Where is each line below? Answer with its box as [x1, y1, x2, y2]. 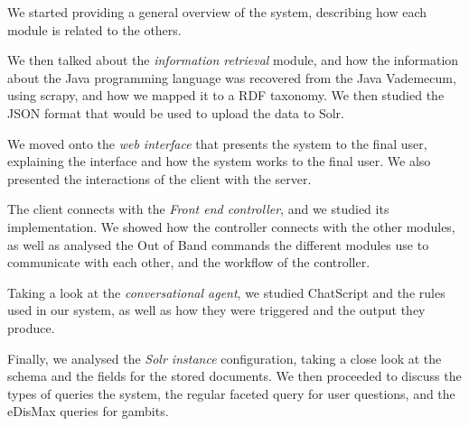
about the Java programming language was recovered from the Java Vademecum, [7, 68, 456, 87]
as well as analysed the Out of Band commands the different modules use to [7, 235, 429, 254]
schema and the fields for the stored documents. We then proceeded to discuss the [7, 366, 462, 385]
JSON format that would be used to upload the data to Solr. [7, 103, 344, 122]
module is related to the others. [7, 20, 182, 39]
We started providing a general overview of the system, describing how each [7, 3, 427, 21]
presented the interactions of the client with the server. [7, 169, 312, 188]
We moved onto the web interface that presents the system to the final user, [7, 134, 427, 153]
